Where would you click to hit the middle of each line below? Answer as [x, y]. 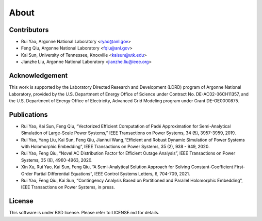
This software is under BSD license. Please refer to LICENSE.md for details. [84, 213]
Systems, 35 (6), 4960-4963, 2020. [57, 160]
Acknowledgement [38, 76]
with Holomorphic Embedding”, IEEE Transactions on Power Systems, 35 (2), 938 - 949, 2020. [115, 146]
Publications [28, 115]
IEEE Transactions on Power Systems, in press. [68, 187]
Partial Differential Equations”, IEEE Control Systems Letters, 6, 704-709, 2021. [112, 174]
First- [239, 167]
